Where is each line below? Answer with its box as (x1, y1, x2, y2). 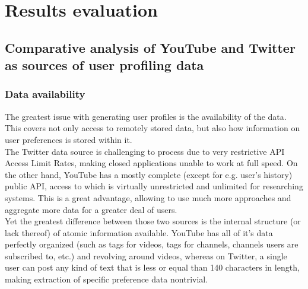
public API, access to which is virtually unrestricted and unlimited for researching (5, 180, 303, 192)
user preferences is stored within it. (5, 133, 132, 145)
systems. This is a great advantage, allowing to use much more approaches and (5, 191, 291, 204)
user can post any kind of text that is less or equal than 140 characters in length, (5, 261, 300, 274)
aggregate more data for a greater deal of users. (5, 203, 177, 215)
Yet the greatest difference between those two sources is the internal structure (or (5, 215, 301, 227)
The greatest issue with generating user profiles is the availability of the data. (5, 110, 287, 122)
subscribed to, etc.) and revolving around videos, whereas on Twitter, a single (5, 249, 287, 262)
